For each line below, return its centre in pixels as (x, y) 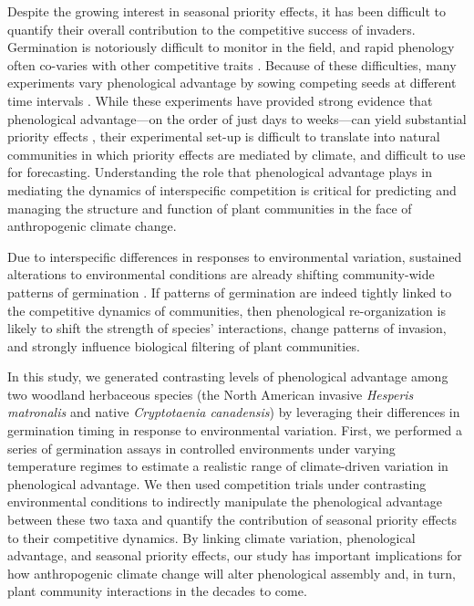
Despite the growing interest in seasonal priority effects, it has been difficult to (227, 11)
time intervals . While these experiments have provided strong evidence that (220, 100)
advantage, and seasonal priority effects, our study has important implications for (235, 555)
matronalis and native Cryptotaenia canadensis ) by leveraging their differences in (234, 412)
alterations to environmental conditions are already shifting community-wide (221, 274)
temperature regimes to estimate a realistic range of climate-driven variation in (228, 466)
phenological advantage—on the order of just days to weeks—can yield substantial (237, 118)
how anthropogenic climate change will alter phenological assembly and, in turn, (232, 573)
